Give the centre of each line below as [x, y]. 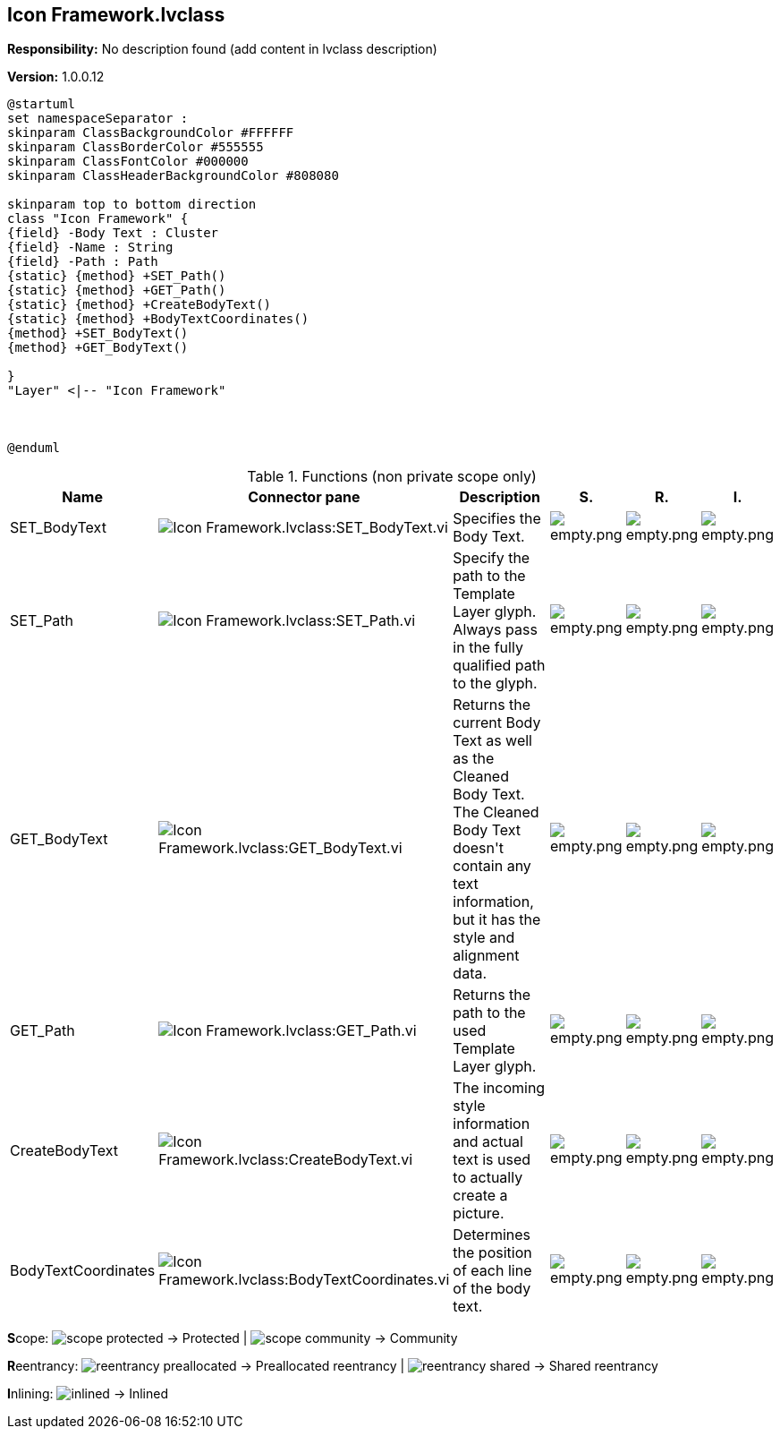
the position [492, 1253]
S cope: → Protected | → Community [233, 1338]
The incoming [499, 1088]
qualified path [499, 666]
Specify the [492, 558]
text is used [492, 1160]
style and [484, 938]
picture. [479, 1214]
